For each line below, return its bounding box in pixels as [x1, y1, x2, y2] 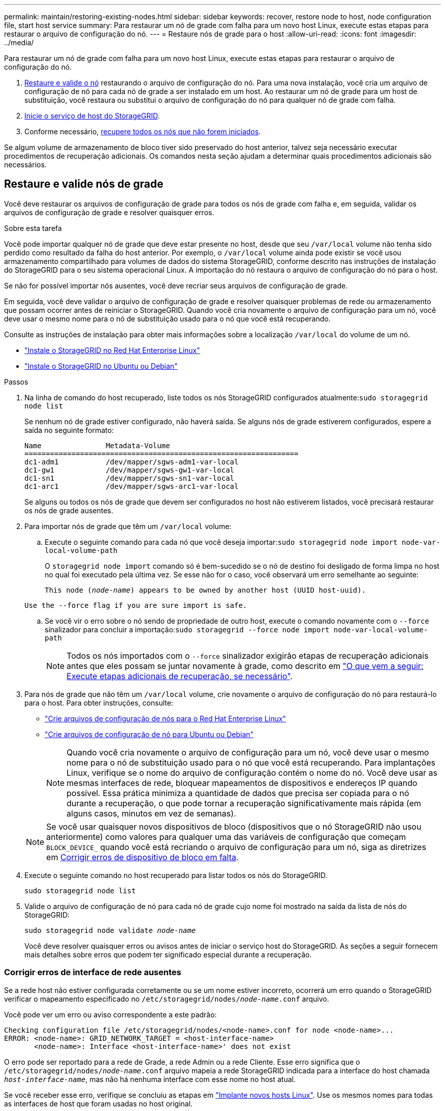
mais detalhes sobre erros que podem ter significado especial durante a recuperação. [24, 950, 312, 959]
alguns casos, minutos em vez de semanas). [67, 808, 236, 818]
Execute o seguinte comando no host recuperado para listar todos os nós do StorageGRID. [24, 870, 328, 880]
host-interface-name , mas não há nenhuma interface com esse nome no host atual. [4, 1074, 296, 1084]
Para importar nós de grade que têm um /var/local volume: [24, 521, 232, 531]
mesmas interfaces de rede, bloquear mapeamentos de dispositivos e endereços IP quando [67, 777, 418, 788]
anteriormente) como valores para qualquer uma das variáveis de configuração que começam [46, 831, 406, 842]
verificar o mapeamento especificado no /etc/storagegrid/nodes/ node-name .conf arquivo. [4, 994, 329, 1003]
